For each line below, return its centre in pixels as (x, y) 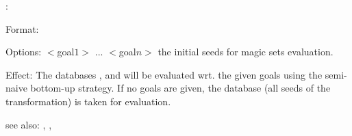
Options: (24, 52)
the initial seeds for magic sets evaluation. (246, 52)
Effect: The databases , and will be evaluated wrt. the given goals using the (164, 74)
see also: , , (29, 124)
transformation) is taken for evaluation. (88, 101)
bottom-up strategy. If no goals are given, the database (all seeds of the (180, 88)
